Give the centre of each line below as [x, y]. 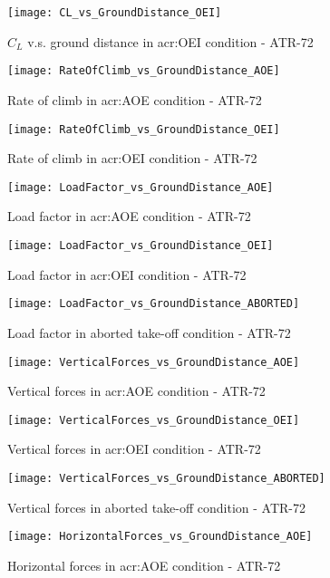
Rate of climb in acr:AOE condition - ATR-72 [135, 99]
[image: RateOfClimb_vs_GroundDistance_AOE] [144, 71]
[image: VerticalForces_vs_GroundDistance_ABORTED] [166, 478]
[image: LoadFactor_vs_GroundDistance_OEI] [141, 246]
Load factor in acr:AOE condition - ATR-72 [129, 216]
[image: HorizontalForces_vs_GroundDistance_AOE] [160, 537]
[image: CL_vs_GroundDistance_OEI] [115, 13]
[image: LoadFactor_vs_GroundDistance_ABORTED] [154, 304]
